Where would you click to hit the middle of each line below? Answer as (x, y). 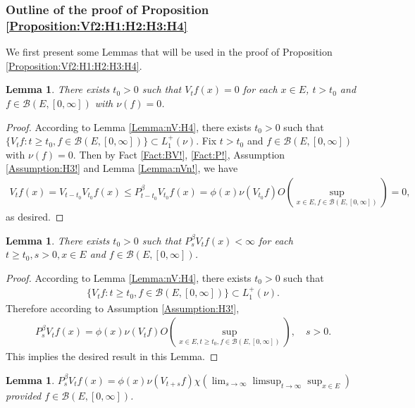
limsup (267, 381)
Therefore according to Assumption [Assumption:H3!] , (123, 308)
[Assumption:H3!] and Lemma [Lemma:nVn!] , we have (122, 168)
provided (24, 395)
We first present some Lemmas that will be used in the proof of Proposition (169, 52)
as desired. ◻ (35, 216)
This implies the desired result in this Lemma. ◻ (112, 356)
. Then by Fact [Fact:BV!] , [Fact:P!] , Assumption (179, 154)
